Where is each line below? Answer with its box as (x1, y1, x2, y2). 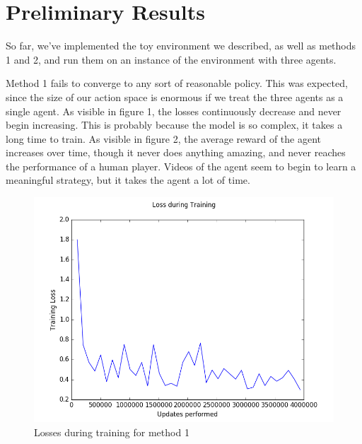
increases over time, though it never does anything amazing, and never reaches (6, 145, 346, 160)
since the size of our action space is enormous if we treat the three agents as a (6, 89, 344, 104)
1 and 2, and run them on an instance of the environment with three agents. (6, 52, 337, 66)
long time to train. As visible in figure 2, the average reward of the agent (6, 131, 321, 146)
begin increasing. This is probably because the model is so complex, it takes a (6, 117, 343, 132)
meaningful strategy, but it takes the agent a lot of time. (6, 173, 250, 187)
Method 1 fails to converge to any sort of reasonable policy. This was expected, (6, 76, 348, 90)
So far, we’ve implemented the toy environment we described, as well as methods (6, 38, 356, 53)
